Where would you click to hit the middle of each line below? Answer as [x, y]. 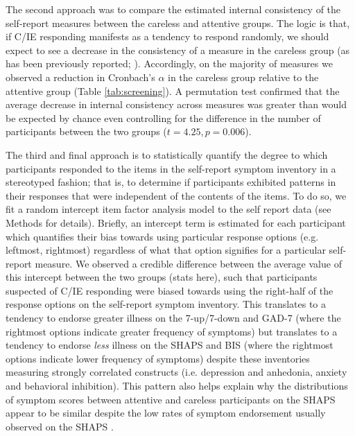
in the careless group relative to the [243, 77]
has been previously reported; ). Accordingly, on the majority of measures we [169, 63]
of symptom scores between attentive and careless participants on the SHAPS [171, 399]
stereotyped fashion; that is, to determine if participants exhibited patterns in [171, 182]
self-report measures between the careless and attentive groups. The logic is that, [178, 23]
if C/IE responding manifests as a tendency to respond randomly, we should [167, 36]
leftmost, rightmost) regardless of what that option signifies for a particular [166, 250]
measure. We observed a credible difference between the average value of [188, 263]
